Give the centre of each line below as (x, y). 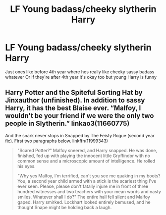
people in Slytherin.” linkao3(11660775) (67, 124)
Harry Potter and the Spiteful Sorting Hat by (74, 93)
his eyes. (26, 166)
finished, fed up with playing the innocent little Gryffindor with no (83, 156)
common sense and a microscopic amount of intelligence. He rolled (86, 161)
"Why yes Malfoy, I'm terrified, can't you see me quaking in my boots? (89, 176)
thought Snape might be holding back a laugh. (64, 207)
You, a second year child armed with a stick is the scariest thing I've (87, 181)
